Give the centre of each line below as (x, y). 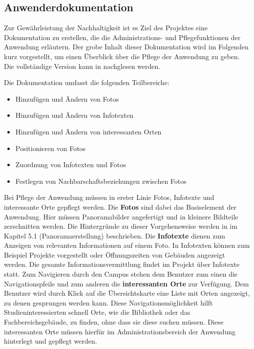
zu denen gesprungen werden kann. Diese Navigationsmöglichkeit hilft (108, 302)
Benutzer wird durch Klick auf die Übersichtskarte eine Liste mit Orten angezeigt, (127, 293)
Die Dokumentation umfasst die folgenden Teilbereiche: (87, 82)
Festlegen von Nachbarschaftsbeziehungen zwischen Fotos (101, 181)
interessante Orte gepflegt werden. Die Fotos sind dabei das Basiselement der (120, 207)
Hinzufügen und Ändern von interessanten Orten (88, 131)
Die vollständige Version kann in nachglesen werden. (82, 66)
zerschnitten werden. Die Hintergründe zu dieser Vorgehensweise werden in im (121, 226)
